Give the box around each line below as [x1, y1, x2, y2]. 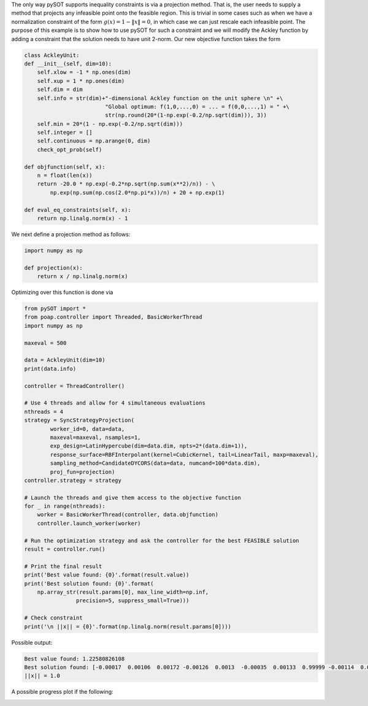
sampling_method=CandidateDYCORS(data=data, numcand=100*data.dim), [50, 460, 261, 467]
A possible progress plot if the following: [11, 688, 113, 696]
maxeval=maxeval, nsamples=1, [50, 433, 141, 441]
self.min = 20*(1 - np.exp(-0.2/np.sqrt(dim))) [37, 120, 183, 127]
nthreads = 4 [24, 408, 64, 415]
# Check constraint [24, 615, 83, 621]
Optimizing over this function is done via [11, 289, 113, 296]
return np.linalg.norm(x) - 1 [37, 215, 128, 222]
